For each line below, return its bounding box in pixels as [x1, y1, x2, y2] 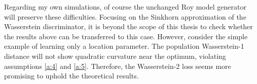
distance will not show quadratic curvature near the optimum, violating [4, 50, 226, 61]
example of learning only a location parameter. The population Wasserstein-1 [4, 41, 244, 51]
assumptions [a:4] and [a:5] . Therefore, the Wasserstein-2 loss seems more [4, 60, 231, 71]
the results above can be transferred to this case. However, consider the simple [4, 31, 248, 41]
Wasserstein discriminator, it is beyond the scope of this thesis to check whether [4, 21, 253, 32]
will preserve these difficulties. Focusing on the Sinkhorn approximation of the [4, 11, 246, 22]
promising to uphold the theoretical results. [4, 70, 139, 81]
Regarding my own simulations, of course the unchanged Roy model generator [4, 2, 246, 12]
